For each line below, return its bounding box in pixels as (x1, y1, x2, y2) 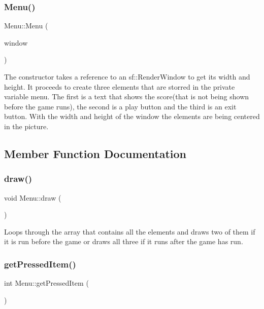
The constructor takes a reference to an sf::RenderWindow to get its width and (4, 71, 250, 82)
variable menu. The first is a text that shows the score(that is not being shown (4, 91, 249, 102)
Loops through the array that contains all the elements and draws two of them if (4, 226, 255, 237)
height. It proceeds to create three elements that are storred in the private (4, 81, 235, 92)
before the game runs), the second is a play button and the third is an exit (4, 101, 237, 111)
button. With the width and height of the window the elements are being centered (4, 111, 260, 122)
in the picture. (4, 121, 49, 131)
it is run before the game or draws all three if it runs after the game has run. (4, 236, 243, 247)
